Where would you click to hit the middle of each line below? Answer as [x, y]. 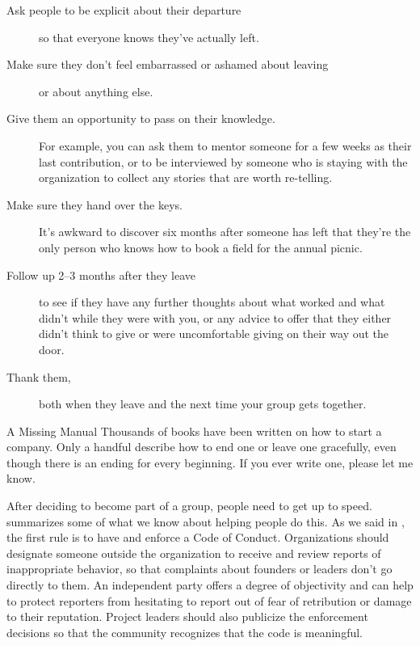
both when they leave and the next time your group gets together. [203, 404]
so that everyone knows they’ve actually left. [149, 37]
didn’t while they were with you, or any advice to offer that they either [215, 317]
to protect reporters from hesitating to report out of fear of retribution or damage [209, 600]
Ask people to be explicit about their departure [124, 10]
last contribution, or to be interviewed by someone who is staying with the [223, 161]
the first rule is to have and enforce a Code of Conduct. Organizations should [198, 537]
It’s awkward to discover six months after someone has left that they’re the [225, 232]
